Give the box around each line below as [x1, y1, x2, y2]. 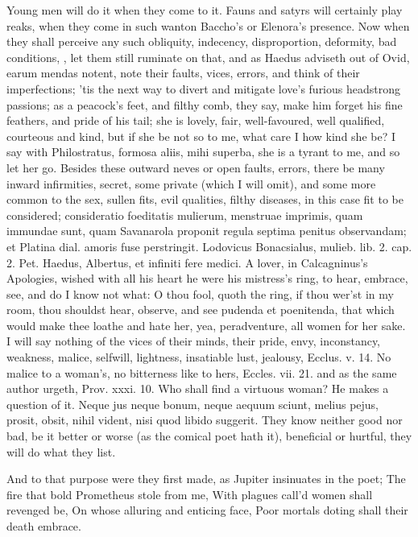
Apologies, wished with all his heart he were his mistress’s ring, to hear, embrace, [6, 270, 408, 287]
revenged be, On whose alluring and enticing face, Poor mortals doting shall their [6, 502, 408, 518]
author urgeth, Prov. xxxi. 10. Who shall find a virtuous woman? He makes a [6, 380, 389, 397]
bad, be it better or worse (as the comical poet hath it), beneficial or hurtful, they [6, 428, 412, 444]
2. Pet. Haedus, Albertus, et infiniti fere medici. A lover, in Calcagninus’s [6, 254, 368, 271]
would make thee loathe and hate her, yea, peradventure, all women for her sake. [6, 316, 406, 333]
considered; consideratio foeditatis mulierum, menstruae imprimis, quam [6, 206, 363, 223]
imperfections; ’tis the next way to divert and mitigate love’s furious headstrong [6, 80, 400, 97]
